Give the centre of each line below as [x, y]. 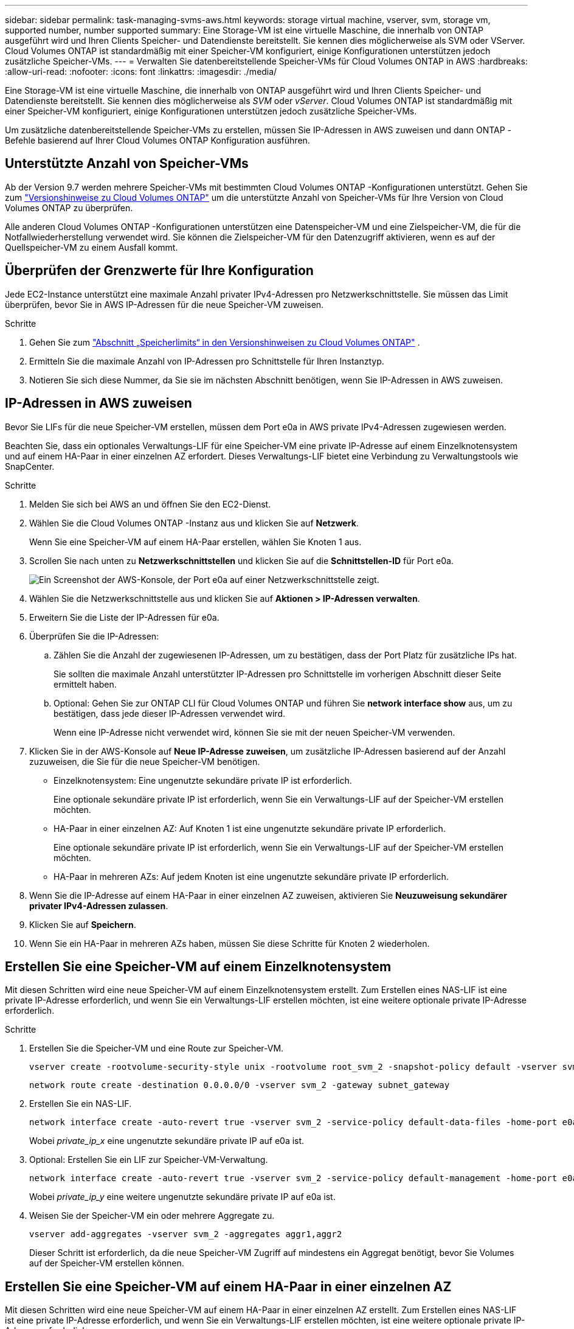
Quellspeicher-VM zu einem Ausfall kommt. [92, 247]
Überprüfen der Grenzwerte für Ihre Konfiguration [159, 271]
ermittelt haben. [85, 684]
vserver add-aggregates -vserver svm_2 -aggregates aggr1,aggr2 [186, 1234]
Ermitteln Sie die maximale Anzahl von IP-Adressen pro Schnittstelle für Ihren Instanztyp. [207, 361]
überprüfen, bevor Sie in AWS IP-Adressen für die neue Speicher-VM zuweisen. [164, 304]
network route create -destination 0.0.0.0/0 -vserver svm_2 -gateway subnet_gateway [240, 1085]
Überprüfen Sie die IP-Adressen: [94, 636]
